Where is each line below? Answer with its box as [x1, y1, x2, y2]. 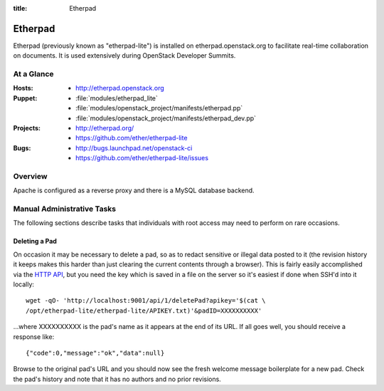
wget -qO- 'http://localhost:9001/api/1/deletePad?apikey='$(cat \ [26, 296, 266, 305]
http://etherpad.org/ [75, 124, 134, 132]
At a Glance [13, 69, 54, 79]
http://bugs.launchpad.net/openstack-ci [75, 143, 193, 152]
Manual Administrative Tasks [13, 204, 117, 214]
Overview [13, 171, 48, 181]
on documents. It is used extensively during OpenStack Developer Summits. [13, 51, 236, 60]
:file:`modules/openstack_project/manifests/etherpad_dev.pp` [75, 114, 256, 122]
